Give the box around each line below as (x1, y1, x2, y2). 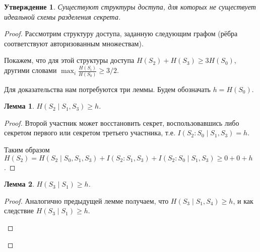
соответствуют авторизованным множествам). (4, 38, 144, 48)
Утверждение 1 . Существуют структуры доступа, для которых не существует (4, 2, 256, 12)
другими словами (4, 65, 57, 75)
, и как (233, 195, 253, 206)
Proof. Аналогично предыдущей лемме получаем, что (4, 195, 169, 206)
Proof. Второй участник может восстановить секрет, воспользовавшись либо (4, 117, 239, 128)
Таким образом (4, 144, 50, 154)
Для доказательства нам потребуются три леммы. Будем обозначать (4, 83, 211, 94)
